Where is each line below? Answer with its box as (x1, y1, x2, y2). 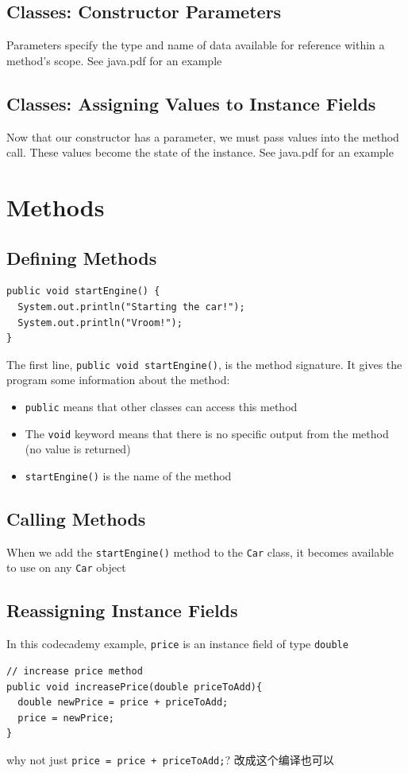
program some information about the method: (6, 371, 230, 388)
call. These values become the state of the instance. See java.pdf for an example (6, 144, 394, 161)
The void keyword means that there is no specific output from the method (25, 425, 389, 441)
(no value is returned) (25, 441, 131, 457)
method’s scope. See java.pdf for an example (6, 52, 222, 68)
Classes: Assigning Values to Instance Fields (6, 91, 376, 115)
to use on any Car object (6, 559, 126, 576)
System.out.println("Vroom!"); (17, 317, 183, 328)
